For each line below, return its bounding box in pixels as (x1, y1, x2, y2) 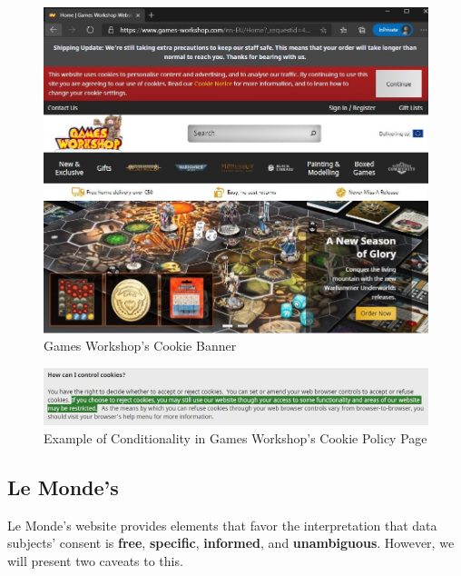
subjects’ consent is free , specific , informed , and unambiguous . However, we (7, 533, 455, 552)
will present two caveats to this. (7, 551, 183, 570)
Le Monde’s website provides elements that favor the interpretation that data (7, 515, 437, 534)
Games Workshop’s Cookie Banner (44, 336, 237, 355)
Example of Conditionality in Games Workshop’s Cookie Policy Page (44, 428, 427, 447)
